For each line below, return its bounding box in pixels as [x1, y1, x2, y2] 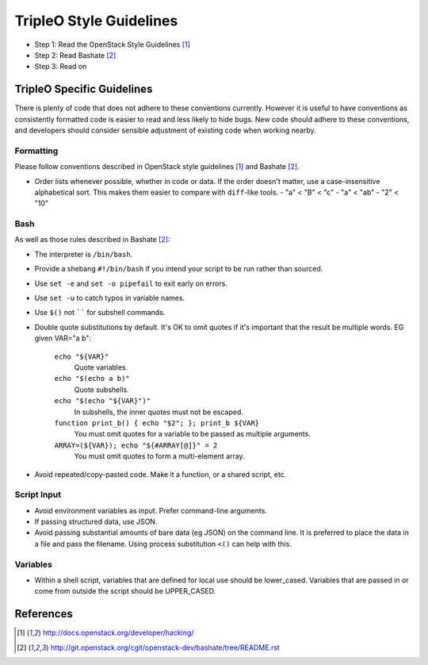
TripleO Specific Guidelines [14, 83, 153, 96]
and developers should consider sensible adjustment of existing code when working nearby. [14, 125, 316, 135]
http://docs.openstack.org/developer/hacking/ [42, 628, 194, 638]
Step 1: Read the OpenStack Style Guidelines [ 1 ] [34, 40, 190, 49]
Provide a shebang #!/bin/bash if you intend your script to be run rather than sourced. [34, 264, 323, 274]
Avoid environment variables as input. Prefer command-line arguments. [34, 505, 267, 515]
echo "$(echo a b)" [54, 374, 130, 383]
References [14, 607, 73, 621]
